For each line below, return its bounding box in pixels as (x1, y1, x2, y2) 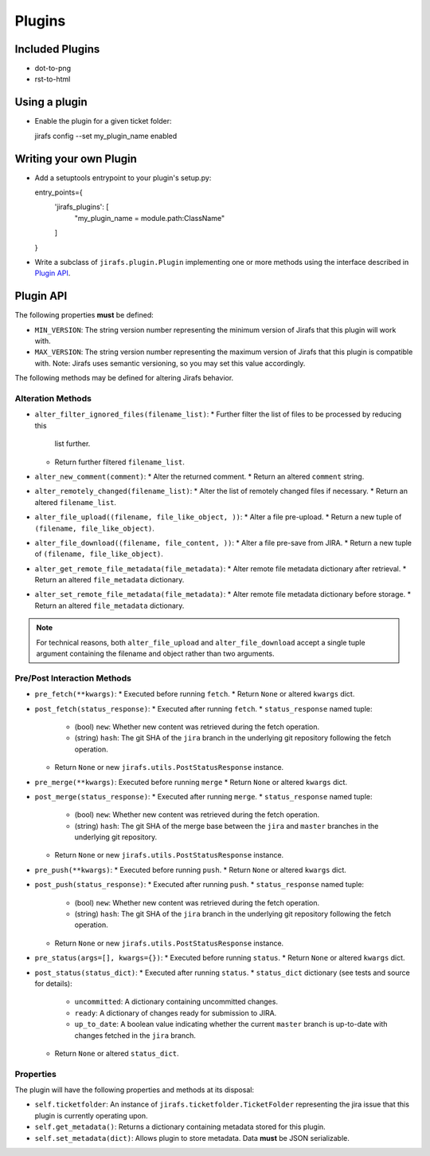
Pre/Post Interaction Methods (14, 673, 131, 684)
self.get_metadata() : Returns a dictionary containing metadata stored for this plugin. (34, 1122, 326, 1132)
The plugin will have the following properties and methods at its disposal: (14, 1085, 255, 1095)
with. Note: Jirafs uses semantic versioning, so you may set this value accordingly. (34, 358, 306, 368)
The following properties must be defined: (14, 310, 154, 320)
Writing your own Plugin (14, 152, 137, 165)
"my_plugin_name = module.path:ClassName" (74, 213, 225, 223)
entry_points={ (34, 187, 83, 197)
